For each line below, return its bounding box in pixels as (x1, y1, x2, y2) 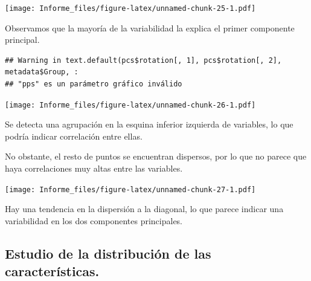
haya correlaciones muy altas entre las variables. (5, 162, 183, 175)
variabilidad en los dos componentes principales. (5, 214, 183, 227)
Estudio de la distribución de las (5, 244, 211, 262)
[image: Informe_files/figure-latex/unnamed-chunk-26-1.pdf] (5, 100, 256, 109)
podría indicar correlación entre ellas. (5, 129, 143, 142)
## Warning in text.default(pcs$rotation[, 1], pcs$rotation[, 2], (5, 56, 282, 65)
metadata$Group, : (5, 68, 79, 77)
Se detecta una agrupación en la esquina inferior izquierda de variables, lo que (5, 118, 293, 131)
